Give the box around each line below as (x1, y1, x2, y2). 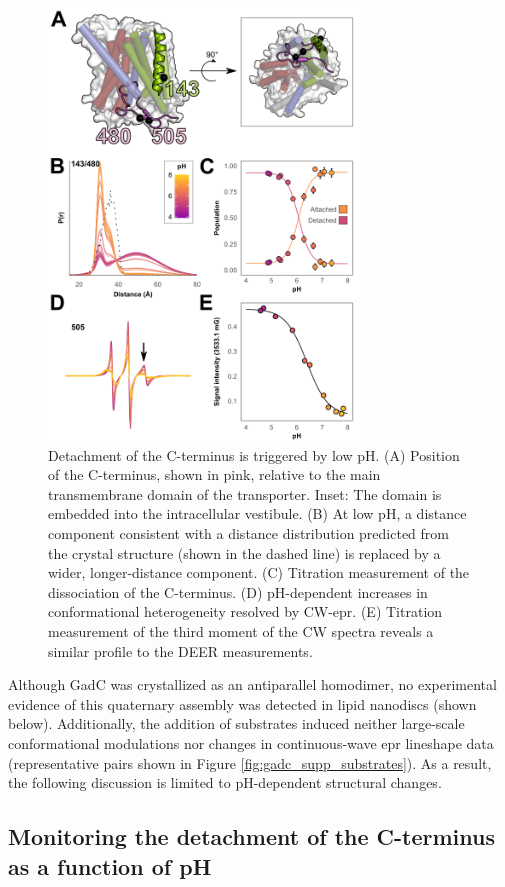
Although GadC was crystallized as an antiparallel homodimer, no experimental (8, 674, 497, 695)
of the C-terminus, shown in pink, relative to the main (48, 464, 381, 485)
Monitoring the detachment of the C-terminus (8, 821, 495, 852)
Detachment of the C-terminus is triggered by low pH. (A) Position (48, 444, 460, 465)
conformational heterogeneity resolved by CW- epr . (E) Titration (48, 601, 443, 622)
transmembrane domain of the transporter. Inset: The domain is (48, 483, 442, 504)
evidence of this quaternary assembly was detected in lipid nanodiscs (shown (8, 693, 477, 714)
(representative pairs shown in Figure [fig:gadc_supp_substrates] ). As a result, (8, 752, 492, 773)
